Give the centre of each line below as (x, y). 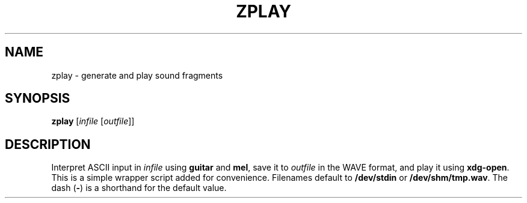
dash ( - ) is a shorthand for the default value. (139, 188)
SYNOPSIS (38, 98)
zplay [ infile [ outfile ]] (93, 121)
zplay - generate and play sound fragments (137, 75)
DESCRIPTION (48, 144)
